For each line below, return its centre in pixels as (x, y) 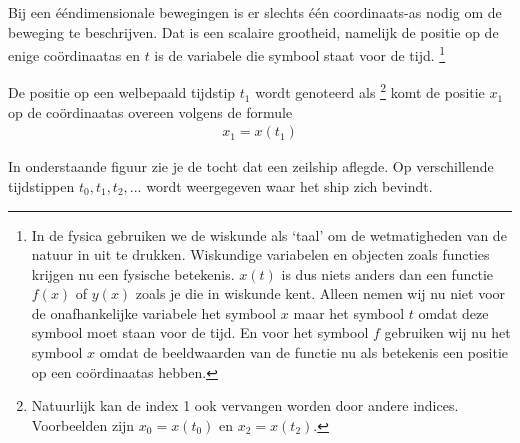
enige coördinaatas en (74, 54)
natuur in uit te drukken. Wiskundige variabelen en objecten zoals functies (260, 254)
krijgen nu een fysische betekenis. (133, 273)
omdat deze (453, 312)
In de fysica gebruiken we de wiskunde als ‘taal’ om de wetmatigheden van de (269, 234)
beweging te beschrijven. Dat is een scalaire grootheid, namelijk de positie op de (253, 31)
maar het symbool (349, 312)
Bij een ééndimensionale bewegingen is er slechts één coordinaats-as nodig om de (255, 12)
